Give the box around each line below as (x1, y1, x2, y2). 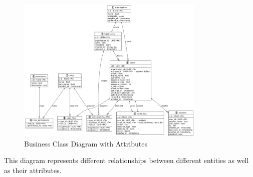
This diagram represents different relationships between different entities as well (4, 155, 249, 165)
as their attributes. (4, 164, 62, 175)
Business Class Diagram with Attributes (24, 138, 147, 148)
